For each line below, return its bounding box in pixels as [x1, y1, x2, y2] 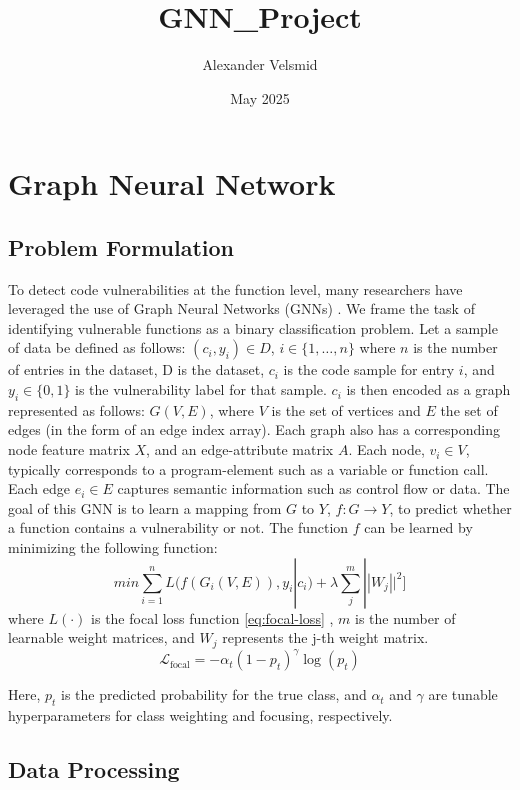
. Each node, [348, 439, 425, 460]
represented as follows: [8, 399, 145, 420]
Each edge [8, 478, 71, 499]
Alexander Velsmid [202, 54, 318, 75]
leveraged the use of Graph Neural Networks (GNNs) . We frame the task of [8, 298, 475, 319]
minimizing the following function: [8, 537, 218, 558]
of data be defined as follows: [8, 337, 186, 358]
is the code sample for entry [283, 359, 455, 380]
